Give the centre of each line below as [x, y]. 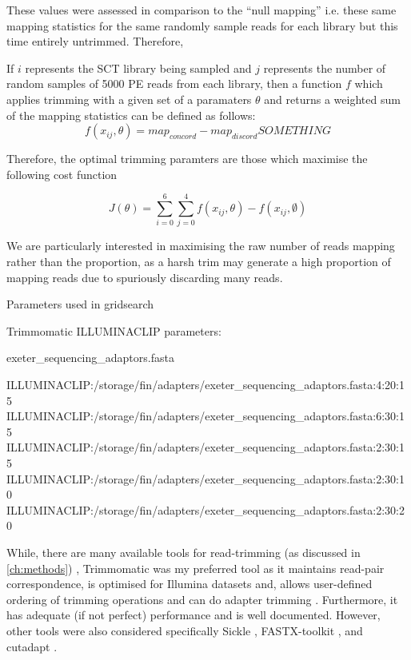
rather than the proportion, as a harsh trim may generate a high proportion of [199, 262]
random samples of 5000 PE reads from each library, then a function [174, 83]
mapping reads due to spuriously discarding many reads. [145, 277]
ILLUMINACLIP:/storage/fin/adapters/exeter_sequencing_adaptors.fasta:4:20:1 [205, 385]
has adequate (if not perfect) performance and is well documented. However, [194, 615]
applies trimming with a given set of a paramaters [129, 99]
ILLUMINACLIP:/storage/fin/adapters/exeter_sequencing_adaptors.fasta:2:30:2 [205, 509]
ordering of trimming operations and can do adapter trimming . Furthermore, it [202, 599]
